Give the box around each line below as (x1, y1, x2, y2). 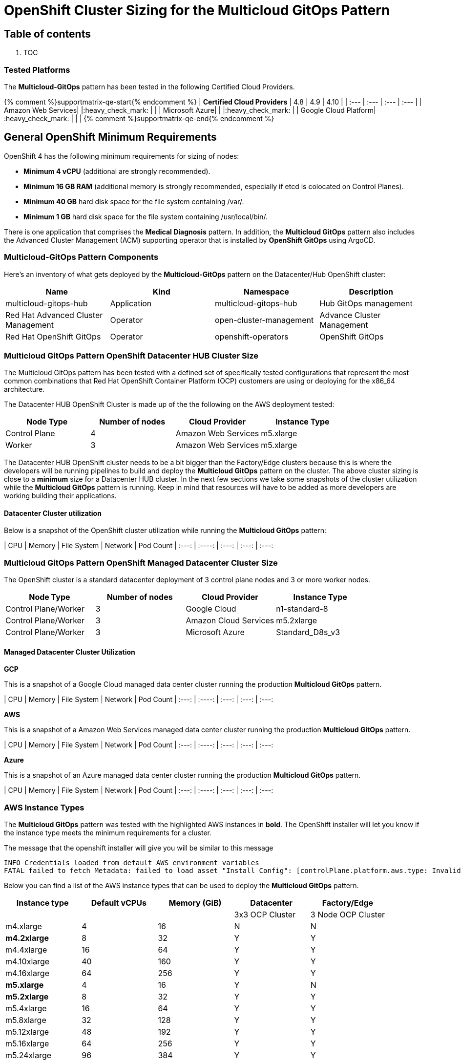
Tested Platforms (4, 64, 70, 75)
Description (349, 286, 393, 297)
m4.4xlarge (5, 945, 47, 955)
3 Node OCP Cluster (310, 910, 385, 920)
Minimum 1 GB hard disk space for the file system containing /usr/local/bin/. (23, 212, 268, 221)
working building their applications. (4, 491, 117, 500)
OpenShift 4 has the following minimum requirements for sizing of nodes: (4, 151, 239, 160)
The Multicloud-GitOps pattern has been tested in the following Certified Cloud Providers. (4, 82, 295, 91)
